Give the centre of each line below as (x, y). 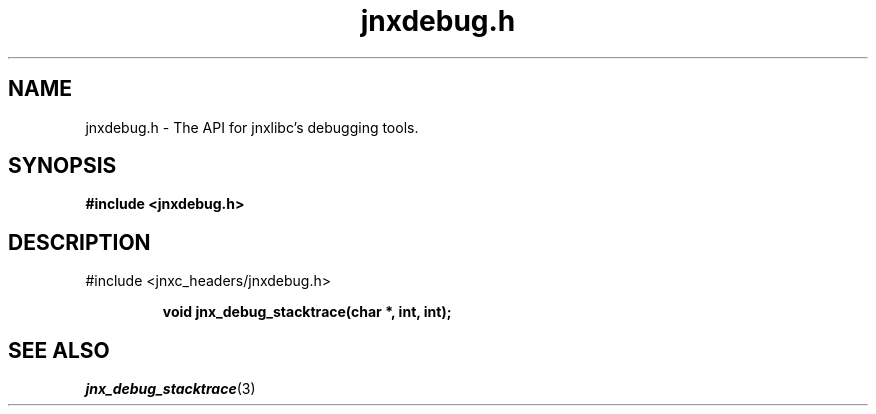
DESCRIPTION (79, 242)
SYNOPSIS (62, 166)
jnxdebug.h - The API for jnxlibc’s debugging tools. (252, 127)
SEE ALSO (59, 350)
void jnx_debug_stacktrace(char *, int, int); (307, 312)
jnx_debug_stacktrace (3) (170, 389)
